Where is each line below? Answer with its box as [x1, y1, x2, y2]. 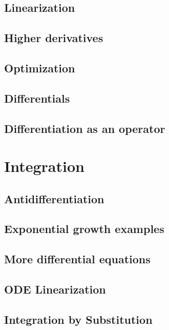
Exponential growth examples [4, 221, 164, 237]
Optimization [4, 60, 75, 75]
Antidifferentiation [4, 190, 104, 206]
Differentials [4, 90, 70, 106]
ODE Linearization [4, 281, 106, 297]
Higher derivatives [4, 30, 103, 46]
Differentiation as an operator [4, 120, 165, 136]
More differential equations [4, 251, 151, 267]
